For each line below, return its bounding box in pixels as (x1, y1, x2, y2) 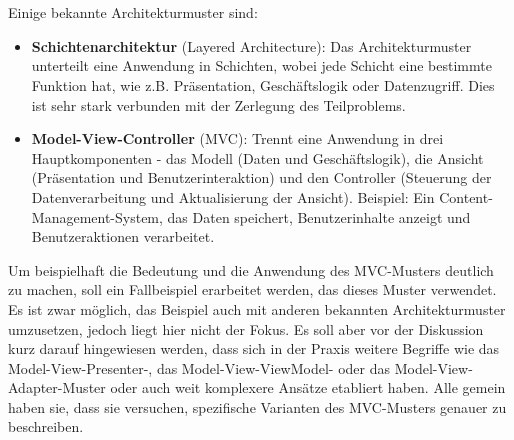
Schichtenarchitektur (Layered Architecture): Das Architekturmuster (31, 35, 472, 56)
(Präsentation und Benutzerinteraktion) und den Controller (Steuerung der (31, 167, 492, 188)
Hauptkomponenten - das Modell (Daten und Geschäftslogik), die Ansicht (31, 147, 484, 168)
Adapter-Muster (8, 377, 106, 398)
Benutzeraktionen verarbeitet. (31, 226, 215, 247)
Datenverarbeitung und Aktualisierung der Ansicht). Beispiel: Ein (31, 186, 435, 207)
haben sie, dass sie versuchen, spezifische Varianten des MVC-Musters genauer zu (8, 396, 507, 417)
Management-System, (31, 206, 163, 227)
